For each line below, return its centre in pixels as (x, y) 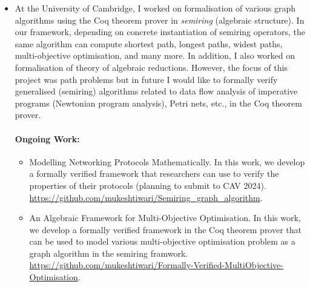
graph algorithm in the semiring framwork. (109, 253)
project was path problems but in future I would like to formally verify (146, 79)
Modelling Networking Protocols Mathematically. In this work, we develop (167, 161)
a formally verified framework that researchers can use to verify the (154, 173)
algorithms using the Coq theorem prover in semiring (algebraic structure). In (160, 20)
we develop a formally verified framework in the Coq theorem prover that (166, 229)
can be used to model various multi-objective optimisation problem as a (162, 241)
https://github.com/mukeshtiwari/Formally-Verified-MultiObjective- (156, 265)
